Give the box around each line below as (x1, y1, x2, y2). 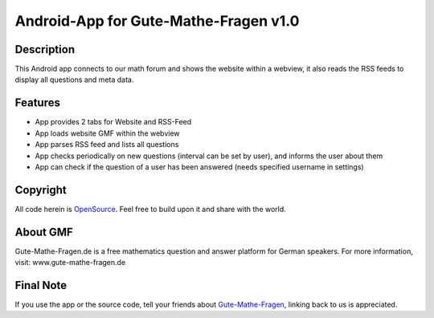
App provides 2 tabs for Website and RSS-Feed (35, 117, 192, 127)
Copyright (14, 183, 68, 197)
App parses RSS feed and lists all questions (35, 140, 179, 149)
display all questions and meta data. (14, 75, 134, 84)
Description (14, 43, 76, 56)
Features (14, 96, 60, 110)
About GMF (14, 225, 74, 238)
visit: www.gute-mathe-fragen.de (14, 258, 126, 267)
